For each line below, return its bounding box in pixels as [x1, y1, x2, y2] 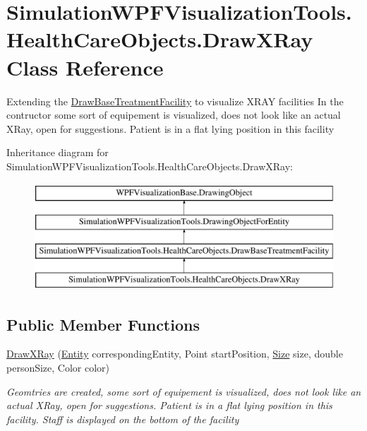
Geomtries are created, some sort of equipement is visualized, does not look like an [6, 384, 361, 398]
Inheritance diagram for [6, 145, 109, 160]
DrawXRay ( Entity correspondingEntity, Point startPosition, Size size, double [6, 346, 343, 361]
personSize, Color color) [6, 360, 110, 375]
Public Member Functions [6, 313, 200, 335]
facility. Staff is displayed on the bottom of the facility [6, 411, 239, 426]
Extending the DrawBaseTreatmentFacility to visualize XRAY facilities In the [6, 93, 344, 108]
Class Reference [6, 52, 164, 81]
